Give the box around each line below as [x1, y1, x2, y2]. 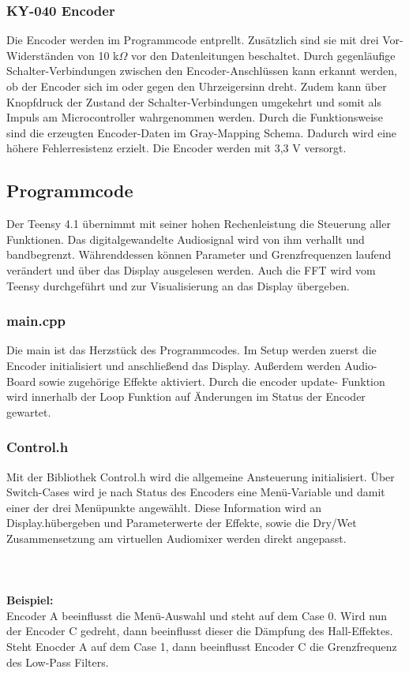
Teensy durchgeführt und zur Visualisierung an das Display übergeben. [6, 277, 350, 294]
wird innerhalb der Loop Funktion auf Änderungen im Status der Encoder [6, 388, 366, 405]
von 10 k [77, 47, 119, 63]
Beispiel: [6, 592, 54, 608]
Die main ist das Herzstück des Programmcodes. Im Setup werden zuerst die [6, 342, 377, 358]
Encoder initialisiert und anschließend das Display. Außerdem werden [6, 357, 341, 373]
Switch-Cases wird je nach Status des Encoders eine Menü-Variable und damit [6, 484, 385, 500]
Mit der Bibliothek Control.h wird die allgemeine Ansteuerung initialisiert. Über [6, 468, 395, 484]
